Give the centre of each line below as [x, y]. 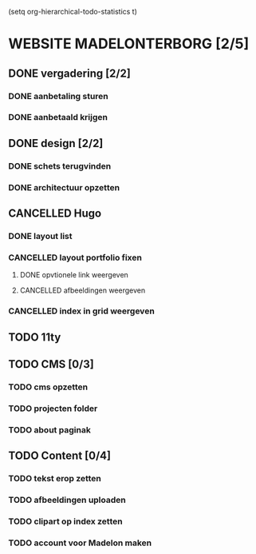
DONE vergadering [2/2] [70, 73]
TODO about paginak [50, 429]
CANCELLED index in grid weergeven [82, 311]
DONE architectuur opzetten [64, 187]
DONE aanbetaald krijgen [58, 118]
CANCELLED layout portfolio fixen [75, 257]
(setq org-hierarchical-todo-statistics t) [73, 12]
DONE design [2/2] [56, 143]
